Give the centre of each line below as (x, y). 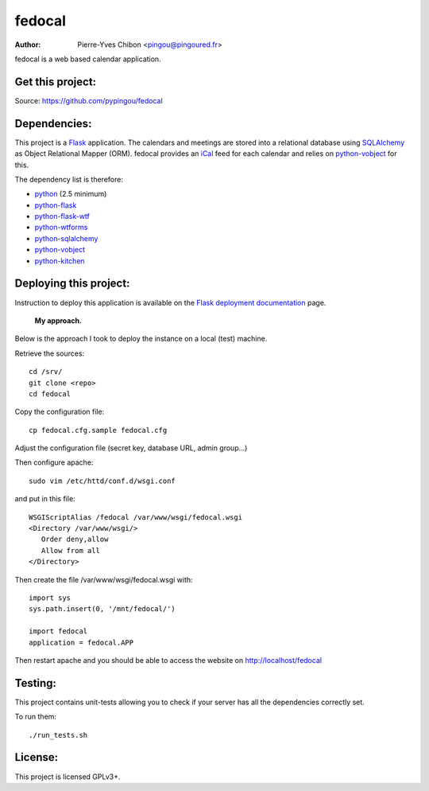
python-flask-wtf (62, 216)
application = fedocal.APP (81, 642)
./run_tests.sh (58, 735)
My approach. (58, 320)
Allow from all (71, 550)
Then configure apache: (54, 462)
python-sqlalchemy (66, 238)
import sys (50, 598)
